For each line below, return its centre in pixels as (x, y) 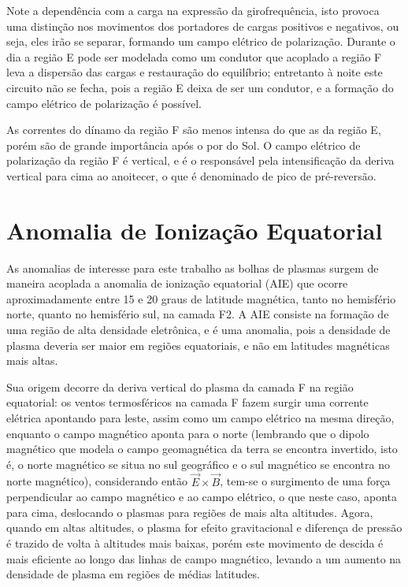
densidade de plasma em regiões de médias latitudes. (133, 574)
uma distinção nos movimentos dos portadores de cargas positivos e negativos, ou (203, 26)
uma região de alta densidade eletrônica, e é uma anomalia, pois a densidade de (198, 330)
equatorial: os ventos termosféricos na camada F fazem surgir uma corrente (187, 402)
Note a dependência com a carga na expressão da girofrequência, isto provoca (193, 10)
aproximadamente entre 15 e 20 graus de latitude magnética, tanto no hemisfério (201, 298)
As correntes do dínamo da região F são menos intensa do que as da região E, (194, 130)
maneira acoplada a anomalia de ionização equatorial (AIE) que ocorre (177, 283)
